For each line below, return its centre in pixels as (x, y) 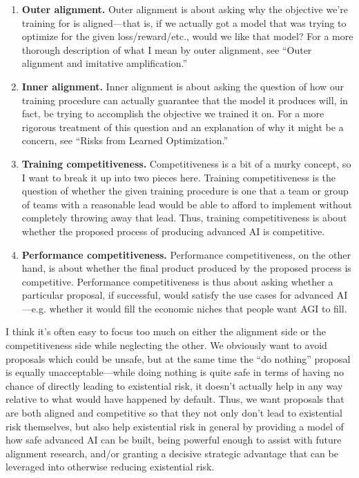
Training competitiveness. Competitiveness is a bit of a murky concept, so (186, 163)
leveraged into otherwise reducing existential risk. (110, 467)
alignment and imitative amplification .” (104, 63)
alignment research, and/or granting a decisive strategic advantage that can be (172, 453)
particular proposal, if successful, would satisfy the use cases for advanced (177, 295)
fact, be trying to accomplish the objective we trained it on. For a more (173, 113)
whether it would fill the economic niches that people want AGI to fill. (198, 308)
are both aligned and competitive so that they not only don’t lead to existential (174, 413)
